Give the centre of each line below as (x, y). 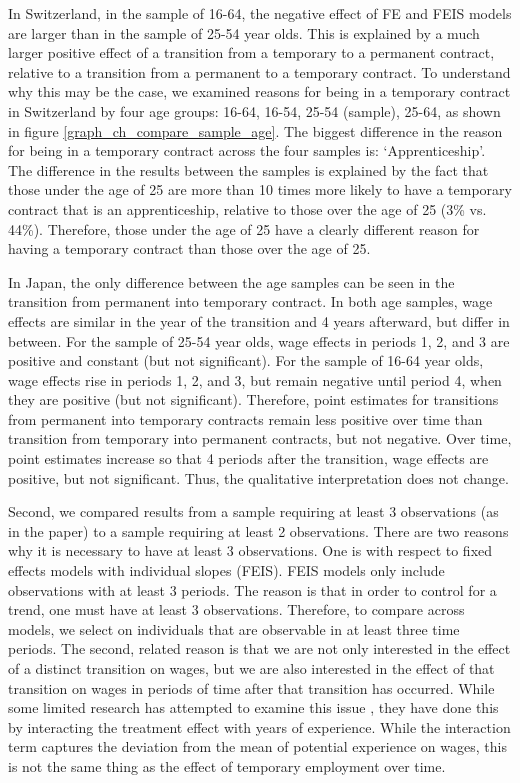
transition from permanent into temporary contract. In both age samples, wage (250, 301)
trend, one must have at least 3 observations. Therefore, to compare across (236, 609)
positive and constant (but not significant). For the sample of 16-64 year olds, (246, 360)
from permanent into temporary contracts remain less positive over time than (245, 418)
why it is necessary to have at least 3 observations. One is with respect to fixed (250, 550)
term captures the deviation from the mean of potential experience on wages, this (257, 746)
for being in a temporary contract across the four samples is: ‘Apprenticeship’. (247, 150)
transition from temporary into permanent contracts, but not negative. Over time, (260, 438)
